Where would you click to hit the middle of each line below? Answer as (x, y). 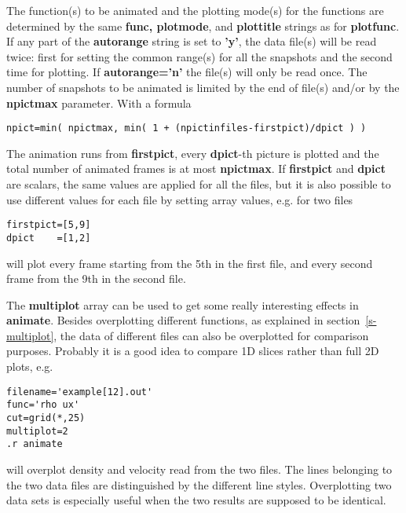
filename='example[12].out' (80, 392)
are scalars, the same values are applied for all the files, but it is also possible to (199, 184)
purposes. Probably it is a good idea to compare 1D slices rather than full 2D (193, 351)
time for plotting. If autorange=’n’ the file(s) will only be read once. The (187, 72)
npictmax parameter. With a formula (99, 103)
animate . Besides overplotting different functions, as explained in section (183, 320)
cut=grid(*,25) (46, 418)
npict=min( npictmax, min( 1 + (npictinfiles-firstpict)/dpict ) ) (187, 128)
